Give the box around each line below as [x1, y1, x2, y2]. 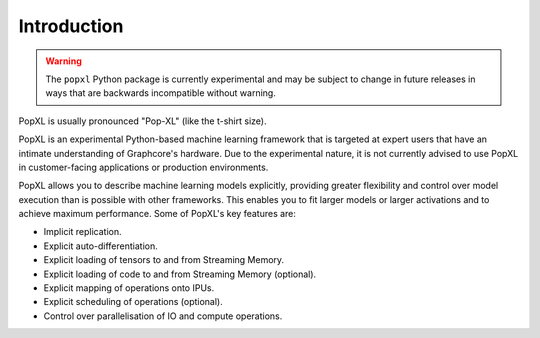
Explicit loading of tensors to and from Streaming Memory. [43, 254, 285, 266]
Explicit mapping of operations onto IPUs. [43, 282, 215, 294]
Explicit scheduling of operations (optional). [43, 296, 224, 308]
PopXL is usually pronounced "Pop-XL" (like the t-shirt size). [18, 115, 267, 127]
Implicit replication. [43, 226, 122, 238]
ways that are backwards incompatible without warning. [45, 87, 277, 99]
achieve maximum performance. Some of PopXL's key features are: [18, 208, 297, 220]
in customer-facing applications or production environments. [18, 161, 269, 173]
